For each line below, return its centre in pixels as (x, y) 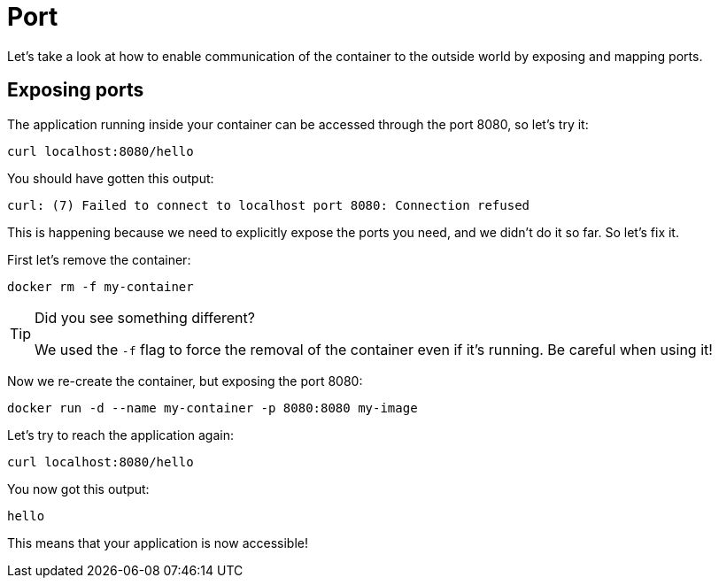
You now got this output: (78, 489)
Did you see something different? (145, 317)
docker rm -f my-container (101, 286)
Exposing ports (76, 90)
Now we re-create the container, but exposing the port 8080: (185, 381)
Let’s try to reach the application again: (120, 435)
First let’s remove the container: (99, 259)
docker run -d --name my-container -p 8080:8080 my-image (213, 408)
